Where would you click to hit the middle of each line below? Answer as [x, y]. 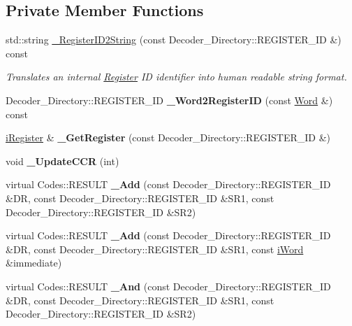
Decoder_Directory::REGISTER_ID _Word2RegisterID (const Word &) [169, 100]
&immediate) [34, 263]
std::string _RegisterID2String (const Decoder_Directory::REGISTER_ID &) [174, 40]
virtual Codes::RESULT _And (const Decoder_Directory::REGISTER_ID [168, 286]
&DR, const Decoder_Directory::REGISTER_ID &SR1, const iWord [155, 249]
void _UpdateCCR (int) [63, 161]
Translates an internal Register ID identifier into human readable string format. [176, 77]
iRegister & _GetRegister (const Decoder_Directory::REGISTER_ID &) [168, 137]
